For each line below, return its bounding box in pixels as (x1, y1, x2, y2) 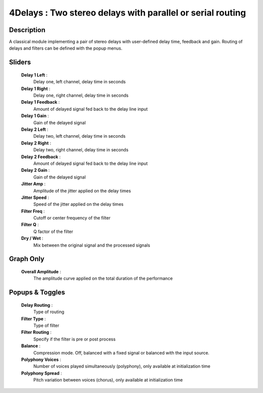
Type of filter (33, 322, 59, 328)
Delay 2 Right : (21, 140, 51, 146)
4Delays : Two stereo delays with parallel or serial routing (9, 7, 246, 18)
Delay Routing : (21, 302, 53, 308)
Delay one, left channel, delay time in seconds (33, 79, 126, 85)
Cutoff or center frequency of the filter (33, 215, 111, 221)
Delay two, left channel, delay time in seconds (33, 133, 126, 139)
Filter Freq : (21, 208, 45, 214)
